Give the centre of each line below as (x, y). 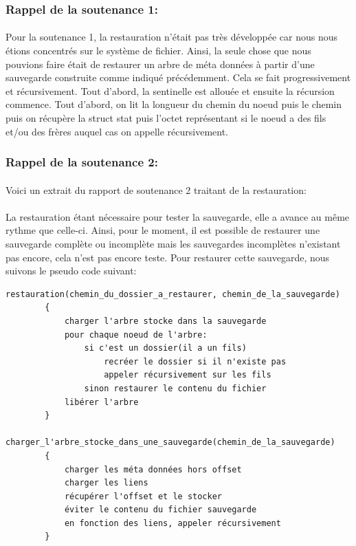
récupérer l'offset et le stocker (143, 496)
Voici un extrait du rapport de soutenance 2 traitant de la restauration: (156, 189)
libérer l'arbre (101, 402)
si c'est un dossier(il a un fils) (165, 348)
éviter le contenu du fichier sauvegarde (160, 510)
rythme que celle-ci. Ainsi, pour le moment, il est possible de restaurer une (163, 230)
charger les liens (106, 483)
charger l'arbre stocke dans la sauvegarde (165, 321)
